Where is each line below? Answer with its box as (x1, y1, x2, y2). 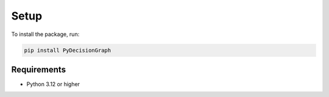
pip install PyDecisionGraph (24, 46, 111, 54)
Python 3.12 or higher (26, 81, 80, 88)
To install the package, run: (11, 31, 80, 38)
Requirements (11, 64, 66, 74)
